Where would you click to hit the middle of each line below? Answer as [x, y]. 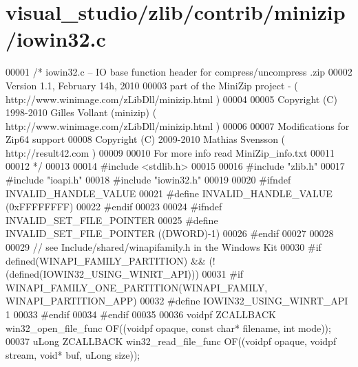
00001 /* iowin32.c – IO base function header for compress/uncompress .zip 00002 [179, 72]
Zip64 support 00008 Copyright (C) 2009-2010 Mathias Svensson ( [146, 139]
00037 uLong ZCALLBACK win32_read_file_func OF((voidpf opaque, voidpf [171, 341]
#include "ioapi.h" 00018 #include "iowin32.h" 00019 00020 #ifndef [148, 180]
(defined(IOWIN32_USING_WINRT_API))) [102, 274]
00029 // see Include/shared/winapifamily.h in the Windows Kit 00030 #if [164, 247]
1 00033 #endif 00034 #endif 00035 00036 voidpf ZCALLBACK [141, 314]
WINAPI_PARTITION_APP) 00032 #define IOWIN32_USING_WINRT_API [177, 301]
